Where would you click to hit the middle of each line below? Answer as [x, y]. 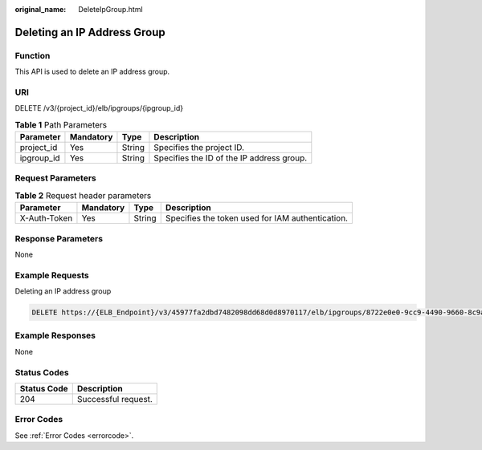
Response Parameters [59, 238]
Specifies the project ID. [199, 148]
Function [33, 55]
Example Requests [52, 275]
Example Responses [55, 335]
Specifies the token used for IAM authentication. [257, 218]
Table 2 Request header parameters [83, 195]
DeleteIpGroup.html [111, 9]
